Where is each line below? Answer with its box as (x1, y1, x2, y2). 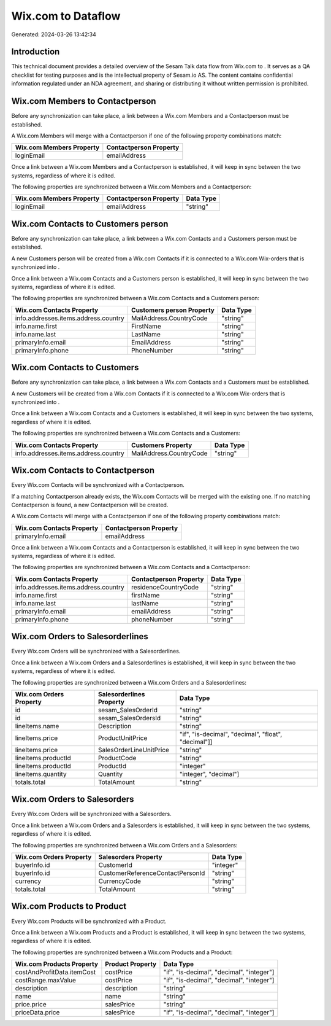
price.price (15, 1000, 47, 1009)
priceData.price (15, 1008, 60, 1017)
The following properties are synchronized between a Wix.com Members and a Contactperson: (11, 183, 252, 190)
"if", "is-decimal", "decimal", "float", (179, 729, 283, 738)
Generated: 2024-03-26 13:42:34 (11, 31, 96, 38)
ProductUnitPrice (98, 734, 148, 742)
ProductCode (98, 753, 137, 762)
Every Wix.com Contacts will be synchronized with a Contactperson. (11, 481, 185, 489)
